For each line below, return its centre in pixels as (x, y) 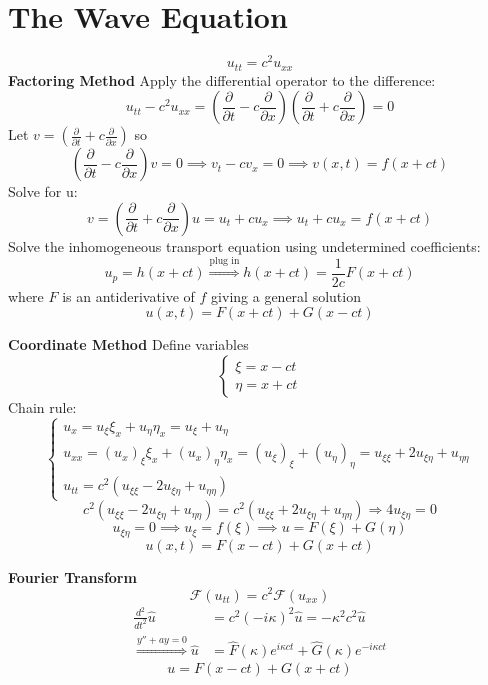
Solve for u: (43, 191)
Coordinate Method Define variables (128, 344)
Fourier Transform (72, 576)
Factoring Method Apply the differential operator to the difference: (222, 79)
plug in (224, 261)
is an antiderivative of (128, 295)
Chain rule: (42, 407)
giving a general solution (286, 295)
